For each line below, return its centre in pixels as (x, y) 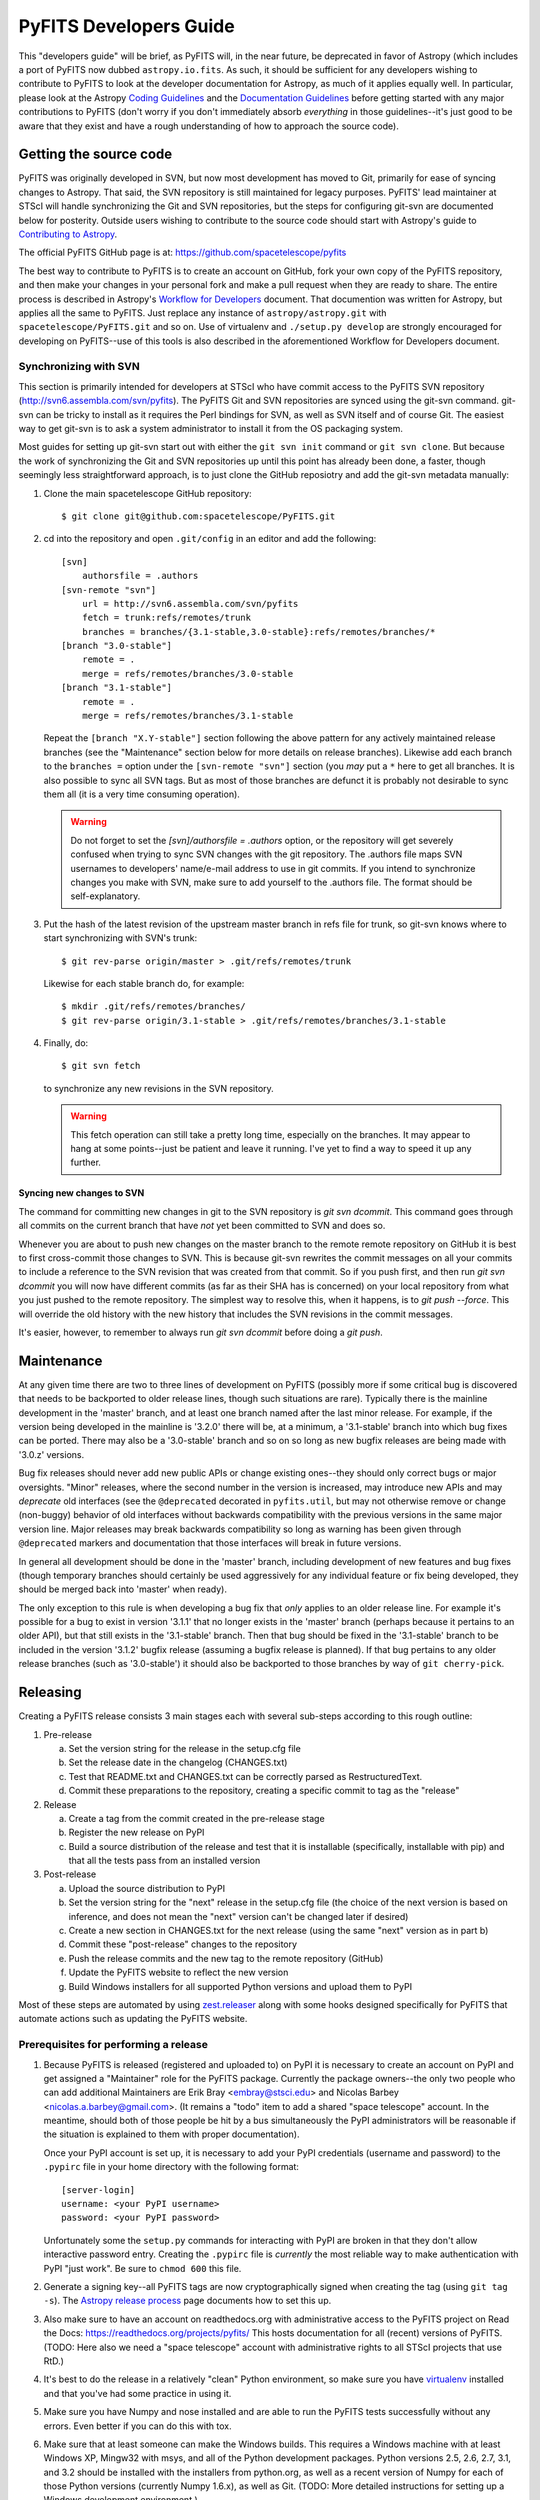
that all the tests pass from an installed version (164, 1861)
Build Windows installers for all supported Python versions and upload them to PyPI (240, 1986)
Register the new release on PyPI (136, 1832)
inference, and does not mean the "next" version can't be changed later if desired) (238, 1916)
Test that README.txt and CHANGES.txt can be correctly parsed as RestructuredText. (245, 1776)
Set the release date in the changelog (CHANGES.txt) (178, 1762)
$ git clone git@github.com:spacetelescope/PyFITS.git (198, 516)
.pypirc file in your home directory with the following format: (171, 2167)
